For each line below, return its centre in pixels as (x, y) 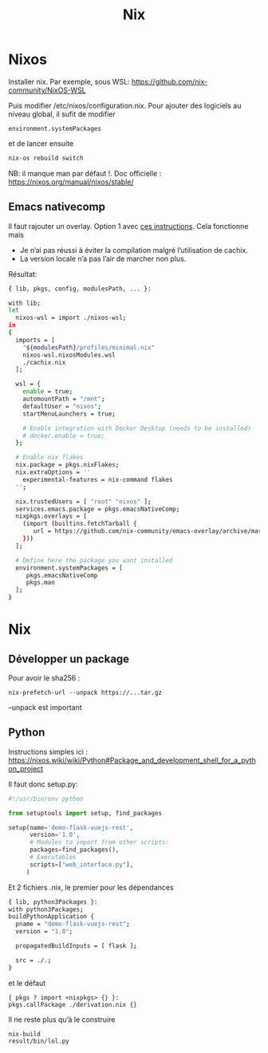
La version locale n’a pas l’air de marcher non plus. (103, 258)
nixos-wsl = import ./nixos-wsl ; (71, 318)
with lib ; (25, 303)
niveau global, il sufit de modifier (62, 114)
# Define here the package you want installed (94, 560)
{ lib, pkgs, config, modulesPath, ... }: (80, 289)
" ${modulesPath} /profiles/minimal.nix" (89, 347)
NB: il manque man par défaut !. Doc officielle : (85, 173)
